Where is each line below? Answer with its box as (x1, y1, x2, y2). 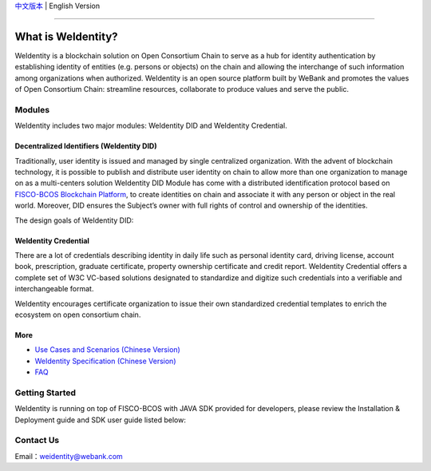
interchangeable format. (14, 284, 94, 294)
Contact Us (14, 435, 60, 446)
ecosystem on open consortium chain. (14, 310, 141, 319)
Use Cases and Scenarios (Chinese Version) (34, 345, 181, 354)
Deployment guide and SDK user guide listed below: (14, 415, 187, 425)
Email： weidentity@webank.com (14, 451, 123, 461)
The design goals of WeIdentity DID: (14, 216, 134, 225)
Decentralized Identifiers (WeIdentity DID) (14, 141, 157, 151)
